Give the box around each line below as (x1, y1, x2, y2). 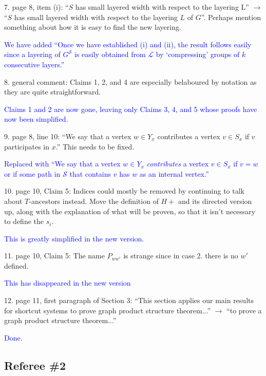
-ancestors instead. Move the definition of (29, 195, 159, 206)
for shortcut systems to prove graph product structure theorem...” (4, 305, 211, 315)
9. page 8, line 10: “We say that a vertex (4, 130, 131, 141)
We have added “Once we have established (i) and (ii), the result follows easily (4, 39, 252, 49)
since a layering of (4, 49, 61, 60)
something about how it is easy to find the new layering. (4, 22, 181, 32)
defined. (4, 260, 29, 271)
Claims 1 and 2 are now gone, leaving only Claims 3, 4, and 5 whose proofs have (4, 103, 257, 114)
